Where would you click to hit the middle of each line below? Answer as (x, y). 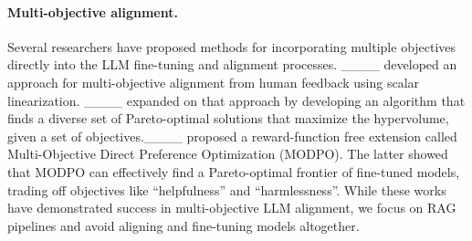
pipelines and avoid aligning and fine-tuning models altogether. (184, 225)
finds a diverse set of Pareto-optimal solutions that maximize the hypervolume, (228, 118)
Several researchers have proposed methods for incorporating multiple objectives (232, 46)
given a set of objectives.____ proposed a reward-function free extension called (232, 136)
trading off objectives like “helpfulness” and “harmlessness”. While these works (227, 189)
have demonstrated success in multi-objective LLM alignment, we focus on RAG (232, 208)
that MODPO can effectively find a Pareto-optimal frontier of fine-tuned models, (234, 171)
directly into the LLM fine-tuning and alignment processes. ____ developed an (232, 64)
